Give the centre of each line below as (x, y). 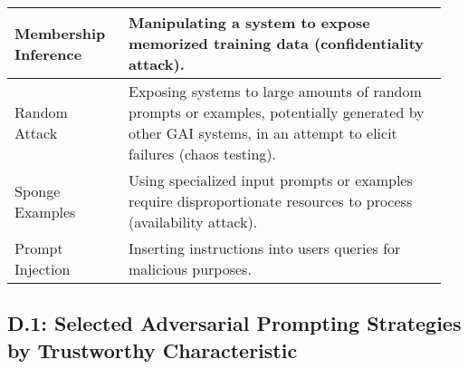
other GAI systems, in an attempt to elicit (263, 133)
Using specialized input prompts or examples (270, 180)
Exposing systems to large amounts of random (275, 91)
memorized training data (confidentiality (276, 43)
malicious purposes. (190, 269)
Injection (43, 269)
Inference (48, 53)
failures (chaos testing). (202, 154)
